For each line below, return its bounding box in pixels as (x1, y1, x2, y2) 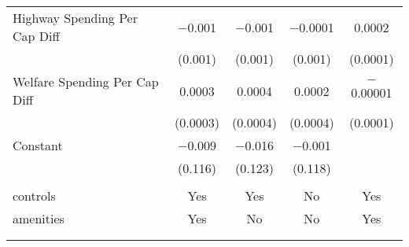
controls (13, 186, 56, 205)
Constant (13, 136, 63, 154)
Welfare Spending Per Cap (13, 72, 159, 90)
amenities (13, 209, 64, 227)
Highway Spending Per (13, 9, 138, 27)
